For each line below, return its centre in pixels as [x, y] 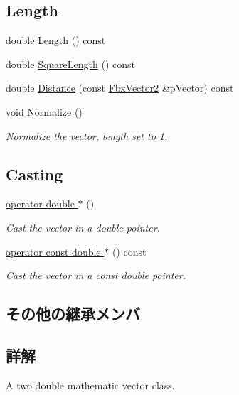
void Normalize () [44, 111]
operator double [40, 204]
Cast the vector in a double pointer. [83, 227]
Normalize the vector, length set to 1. [87, 135]
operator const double [53, 251]
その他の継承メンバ [73, 314]
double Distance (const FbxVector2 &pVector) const [120, 88]
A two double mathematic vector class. [90, 385]
